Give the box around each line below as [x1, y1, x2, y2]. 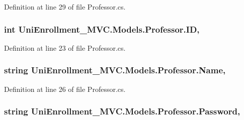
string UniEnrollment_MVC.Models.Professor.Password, [4, 105, 240, 117]
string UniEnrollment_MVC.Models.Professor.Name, [4, 64, 226, 76]
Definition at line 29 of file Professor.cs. [4, 2, 126, 12]
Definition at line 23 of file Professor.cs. [4, 42, 126, 53]
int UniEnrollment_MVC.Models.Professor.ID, [4, 23, 200, 35]
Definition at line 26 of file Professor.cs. [4, 83, 126, 94]
